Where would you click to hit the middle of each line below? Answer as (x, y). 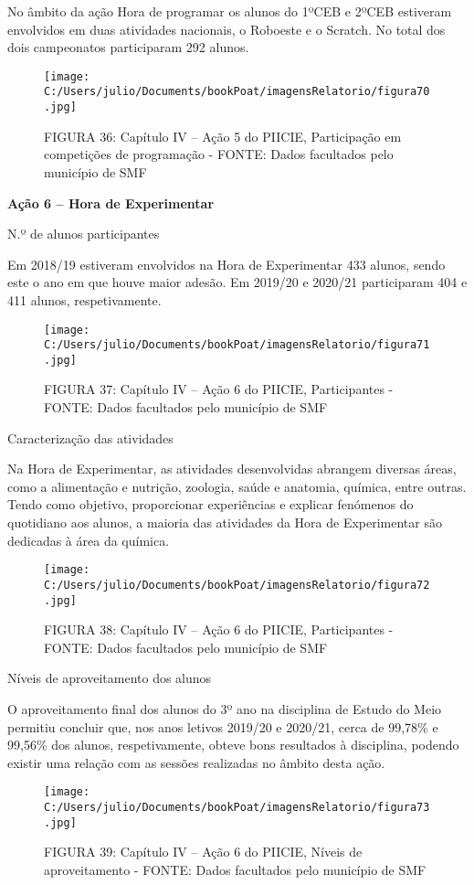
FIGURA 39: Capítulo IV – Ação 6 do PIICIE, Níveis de (203, 852)
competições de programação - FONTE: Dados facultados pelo (219, 154)
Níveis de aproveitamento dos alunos (110, 678)
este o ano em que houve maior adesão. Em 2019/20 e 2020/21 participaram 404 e (237, 282)
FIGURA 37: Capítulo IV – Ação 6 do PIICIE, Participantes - (219, 389)
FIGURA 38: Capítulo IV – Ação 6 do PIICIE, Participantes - (219, 629)
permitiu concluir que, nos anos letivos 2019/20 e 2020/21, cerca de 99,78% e (223, 726)
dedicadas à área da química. (89, 540)
